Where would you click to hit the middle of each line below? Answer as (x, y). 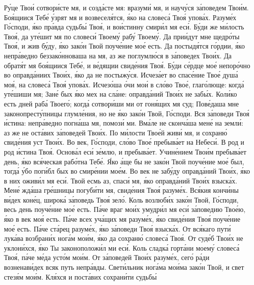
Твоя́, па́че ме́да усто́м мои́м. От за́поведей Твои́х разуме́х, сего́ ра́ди (107, 257)
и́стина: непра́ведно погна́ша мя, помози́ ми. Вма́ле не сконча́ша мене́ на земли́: (124, 123)
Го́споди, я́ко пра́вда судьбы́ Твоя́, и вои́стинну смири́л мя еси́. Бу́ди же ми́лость (124, 27)
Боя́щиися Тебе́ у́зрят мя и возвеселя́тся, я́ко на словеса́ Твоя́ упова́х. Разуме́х (120, 17)
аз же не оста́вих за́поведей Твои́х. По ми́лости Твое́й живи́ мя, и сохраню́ (116, 132)
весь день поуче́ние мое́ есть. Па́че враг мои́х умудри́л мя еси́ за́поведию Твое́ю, (125, 209)
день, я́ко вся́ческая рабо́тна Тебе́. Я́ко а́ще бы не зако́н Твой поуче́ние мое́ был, (124, 161)
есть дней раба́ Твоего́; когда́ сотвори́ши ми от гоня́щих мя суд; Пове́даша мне (121, 103)
